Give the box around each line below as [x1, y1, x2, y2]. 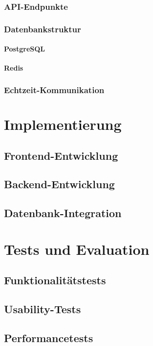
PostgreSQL [4, 44, 45, 54]
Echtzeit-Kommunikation [4, 83, 105, 96]
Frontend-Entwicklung [4, 148, 118, 163]
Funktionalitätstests [4, 272, 106, 288]
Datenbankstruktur [4, 23, 81, 35]
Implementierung [4, 114, 122, 134]
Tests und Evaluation [4, 239, 150, 259]
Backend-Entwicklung [4, 176, 115, 192]
